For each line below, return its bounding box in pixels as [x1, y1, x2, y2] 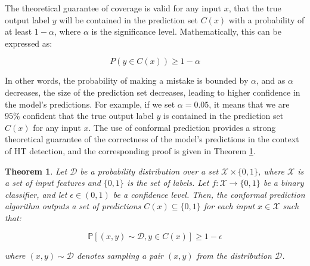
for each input [203, 200, 255, 212]
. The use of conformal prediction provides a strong [88, 121, 276, 133]
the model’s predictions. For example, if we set [5, 97, 175, 110]
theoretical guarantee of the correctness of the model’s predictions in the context [5, 133, 299, 145]
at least [5, 25, 32, 38]
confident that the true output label [23, 109, 154, 122]
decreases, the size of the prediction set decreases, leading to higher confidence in [5, 85, 300, 98]
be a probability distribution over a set [80, 164, 219, 177]
